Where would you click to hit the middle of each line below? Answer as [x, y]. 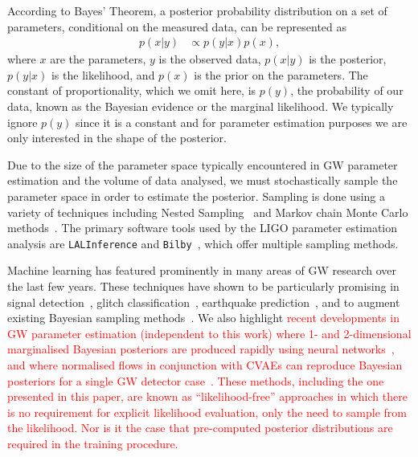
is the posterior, [348, 59]
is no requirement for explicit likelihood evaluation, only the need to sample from [207, 412]
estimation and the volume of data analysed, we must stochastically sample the [203, 180]
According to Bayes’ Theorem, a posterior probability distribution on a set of [197, 10]
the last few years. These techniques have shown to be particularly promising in [203, 286]
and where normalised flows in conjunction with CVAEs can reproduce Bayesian [205, 364]
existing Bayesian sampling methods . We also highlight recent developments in [203, 318]
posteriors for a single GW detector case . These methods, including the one [196, 380]
